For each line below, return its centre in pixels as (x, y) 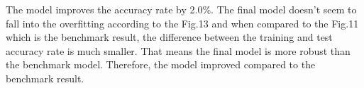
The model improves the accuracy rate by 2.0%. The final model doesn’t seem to (181, 9)
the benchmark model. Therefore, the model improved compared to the (161, 64)
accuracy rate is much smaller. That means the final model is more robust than (178, 50)
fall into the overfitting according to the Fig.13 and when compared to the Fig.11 (182, 23)
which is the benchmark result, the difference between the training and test (169, 37)
